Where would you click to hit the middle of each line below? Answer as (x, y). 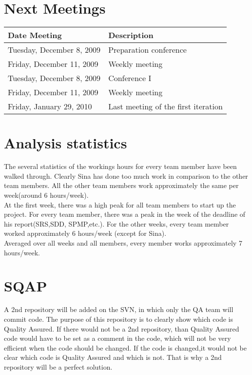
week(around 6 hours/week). (46, 195)
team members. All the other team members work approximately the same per (121, 185)
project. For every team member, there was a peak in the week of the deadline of (125, 214)
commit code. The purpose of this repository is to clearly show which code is (118, 319)
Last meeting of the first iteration (165, 106)
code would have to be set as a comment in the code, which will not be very (117, 338)
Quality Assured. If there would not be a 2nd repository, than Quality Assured (122, 328)
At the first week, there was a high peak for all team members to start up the (120, 204)
